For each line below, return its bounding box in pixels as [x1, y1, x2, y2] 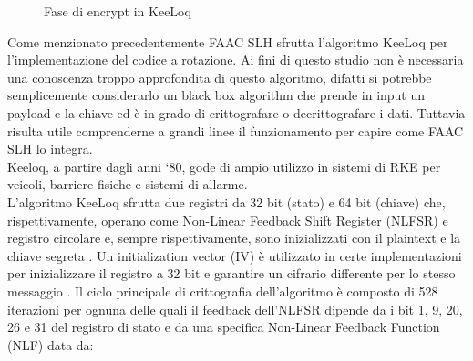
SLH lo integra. [7, 139, 93, 158]
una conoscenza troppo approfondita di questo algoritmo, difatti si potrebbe [7, 67, 432, 86]
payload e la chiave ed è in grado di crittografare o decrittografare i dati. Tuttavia [7, 103, 466, 122]
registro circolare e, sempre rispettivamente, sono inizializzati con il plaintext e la [7, 228, 461, 247]
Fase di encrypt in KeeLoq [44, 2, 191, 20]
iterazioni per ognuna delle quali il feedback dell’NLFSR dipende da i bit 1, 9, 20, [7, 299, 463, 318]
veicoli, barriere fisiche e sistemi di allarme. [7, 175, 248, 194]
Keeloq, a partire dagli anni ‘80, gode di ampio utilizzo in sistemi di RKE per [7, 156, 441, 175]
